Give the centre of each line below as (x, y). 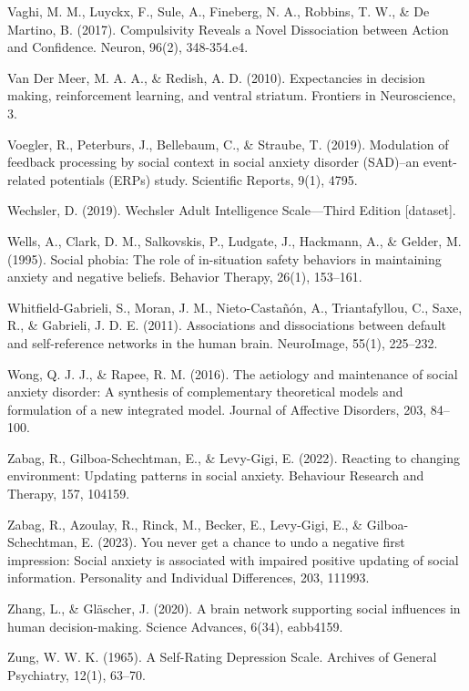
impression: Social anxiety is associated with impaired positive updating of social (233, 559)
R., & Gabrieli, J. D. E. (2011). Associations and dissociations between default (227, 325)
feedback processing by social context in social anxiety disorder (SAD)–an (214, 162)
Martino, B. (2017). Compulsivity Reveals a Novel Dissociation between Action (228, 29)
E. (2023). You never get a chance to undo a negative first (243, 542)
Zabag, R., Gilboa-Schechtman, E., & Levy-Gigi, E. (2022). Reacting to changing (234, 457)
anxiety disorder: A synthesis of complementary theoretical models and (205, 392)
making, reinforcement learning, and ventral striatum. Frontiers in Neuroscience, (232, 95)
